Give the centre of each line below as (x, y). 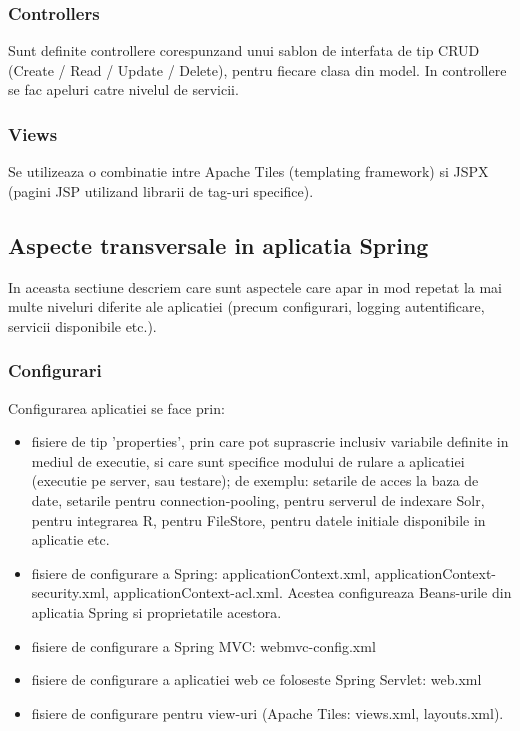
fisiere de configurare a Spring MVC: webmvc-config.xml (203, 645)
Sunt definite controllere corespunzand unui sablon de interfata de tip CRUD (244, 50)
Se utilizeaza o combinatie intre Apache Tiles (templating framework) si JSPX (248, 171)
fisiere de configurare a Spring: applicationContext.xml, (201, 572)
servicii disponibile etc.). (82, 325)
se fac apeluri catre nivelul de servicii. (123, 89)
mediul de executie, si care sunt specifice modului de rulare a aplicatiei (248, 460)
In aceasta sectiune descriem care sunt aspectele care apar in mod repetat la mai (255, 286)
